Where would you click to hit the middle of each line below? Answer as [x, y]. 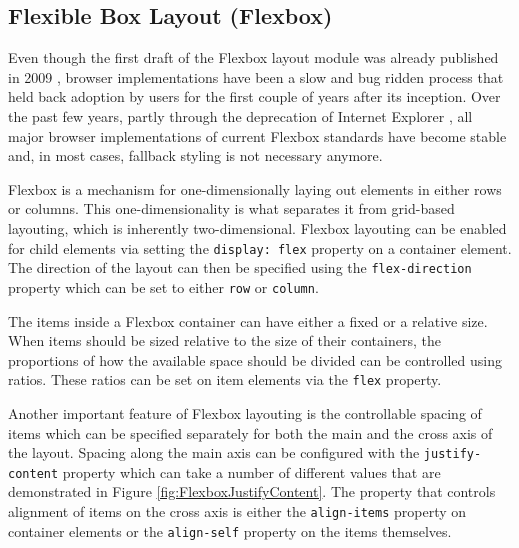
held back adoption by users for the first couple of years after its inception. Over [254, 96]
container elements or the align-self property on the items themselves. [230, 530]
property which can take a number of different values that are [251, 471]
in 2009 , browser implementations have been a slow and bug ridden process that [256, 76]
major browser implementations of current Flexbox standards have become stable [257, 135]
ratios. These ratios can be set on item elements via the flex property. [225, 379]
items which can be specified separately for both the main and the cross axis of [250, 432]
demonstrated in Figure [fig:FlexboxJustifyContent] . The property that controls [252, 491]
